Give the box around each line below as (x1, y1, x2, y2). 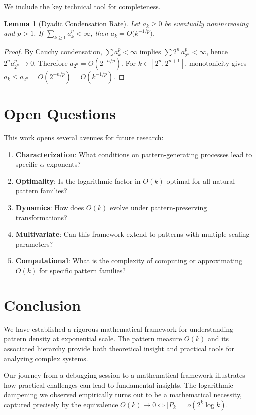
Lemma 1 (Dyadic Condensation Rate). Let (4, 18, 140, 28)
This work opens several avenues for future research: (4, 132, 164, 143)
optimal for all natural (166, 175, 235, 186)
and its (207, 333, 229, 344)
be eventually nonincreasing (164, 18, 249, 28)
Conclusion (4, 294, 81, 315)
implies (139, 46, 161, 56)
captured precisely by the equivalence (4, 399, 118, 409)
